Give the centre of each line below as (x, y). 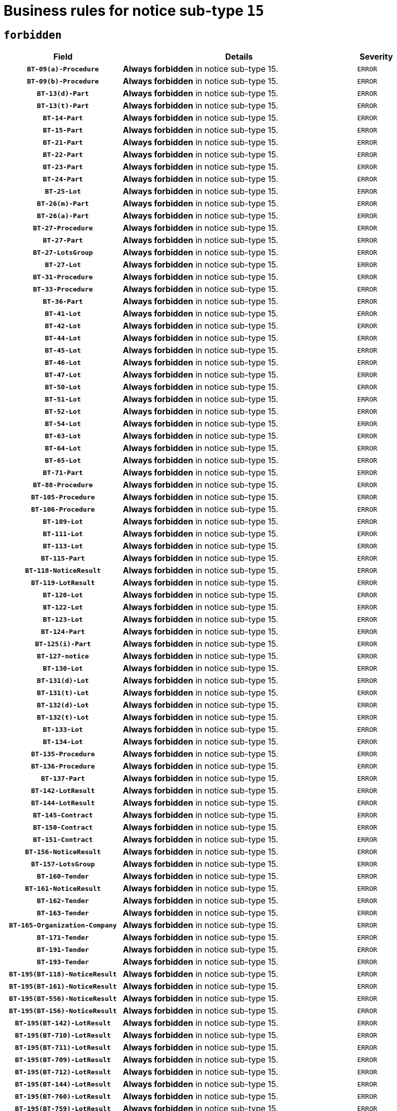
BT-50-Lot (63, 387)
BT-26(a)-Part (63, 216)
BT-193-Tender (63, 962)
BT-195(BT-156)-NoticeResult (63, 1011)
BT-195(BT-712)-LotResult (63, 1072)
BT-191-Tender (63, 949)
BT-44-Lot (63, 338)
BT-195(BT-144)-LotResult (63, 1084)
